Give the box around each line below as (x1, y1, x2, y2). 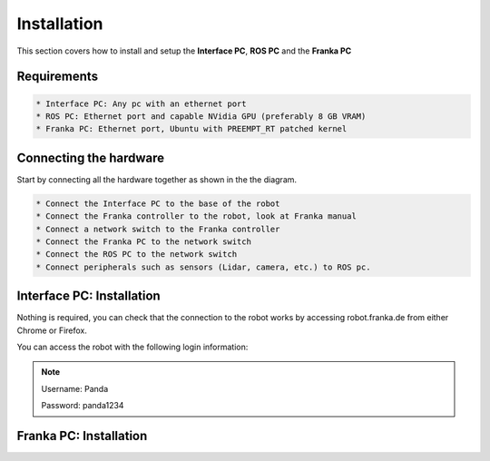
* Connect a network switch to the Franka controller (35, 223, 280, 234)
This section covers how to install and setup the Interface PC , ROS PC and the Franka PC (16, 45, 352, 56)
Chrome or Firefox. (16, 325, 88, 336)
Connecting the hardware (16, 150, 165, 165)
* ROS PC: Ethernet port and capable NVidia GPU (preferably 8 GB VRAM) (35, 111, 367, 122)
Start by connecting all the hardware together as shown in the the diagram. (16, 173, 298, 185)
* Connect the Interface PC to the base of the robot (35, 198, 280, 209)
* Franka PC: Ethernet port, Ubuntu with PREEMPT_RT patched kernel (35, 123, 348, 134)
